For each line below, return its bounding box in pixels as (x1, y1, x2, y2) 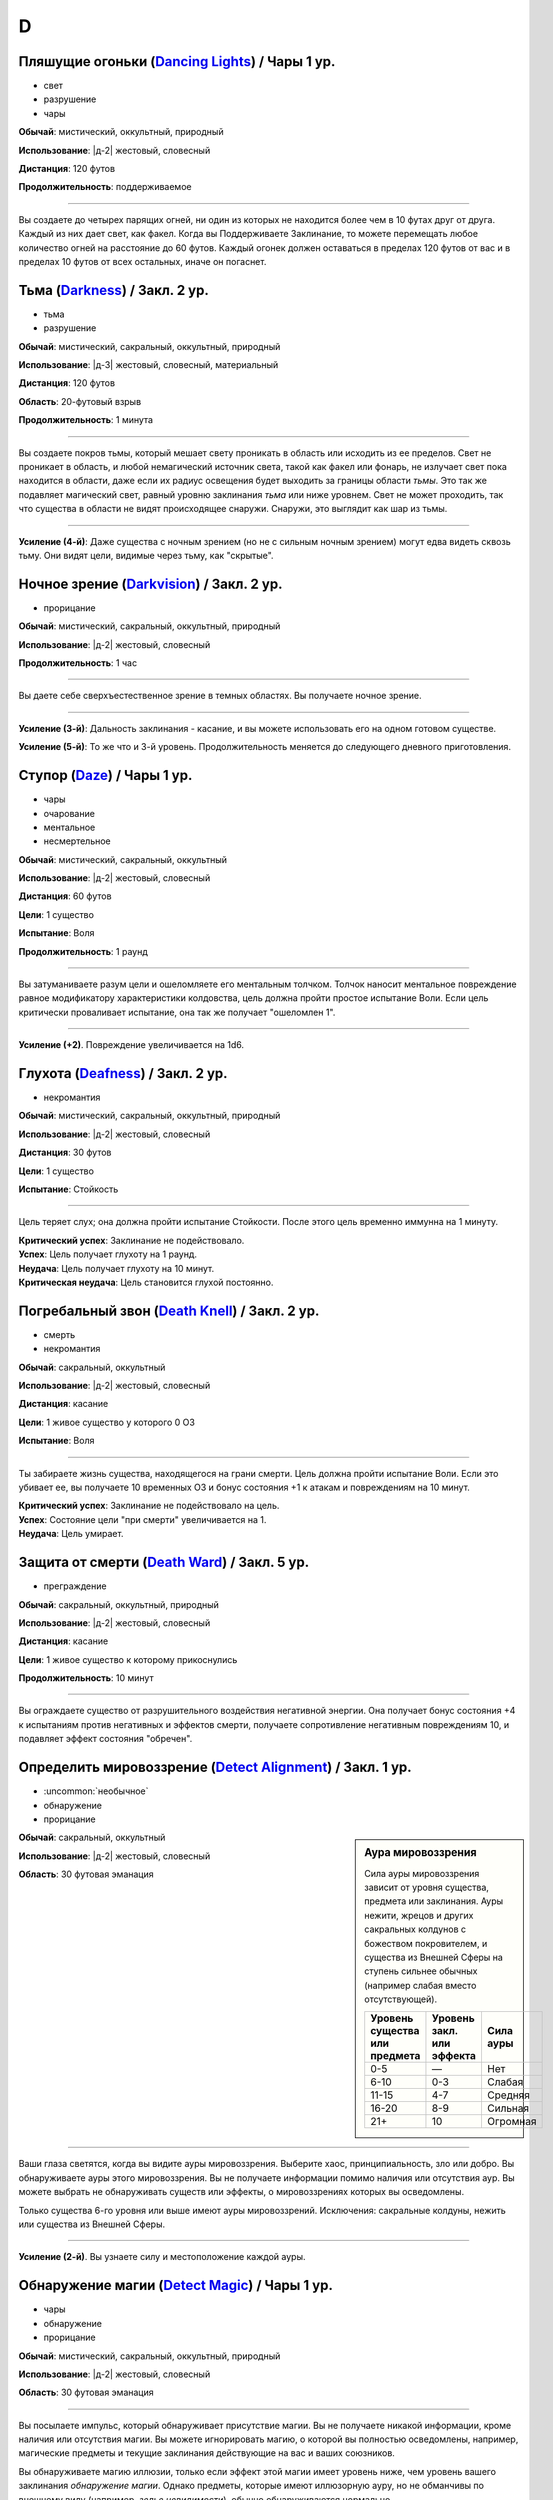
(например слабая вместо (364, 1979, 477, 1991)
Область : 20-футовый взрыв (18, 395, 142, 407)
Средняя (486, 2088, 530, 2102)
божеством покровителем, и (364, 1937, 488, 1949)
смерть (43, 1328, 76, 1340)
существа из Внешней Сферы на (364, 1951, 504, 1963)
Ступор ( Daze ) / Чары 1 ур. (18, 767, 193, 784)
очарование (43, 807, 95, 819)
